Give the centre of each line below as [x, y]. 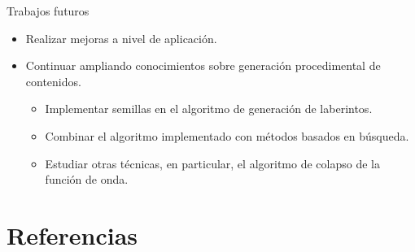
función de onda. [87, 179]
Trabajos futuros [48, 11]
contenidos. [53, 81]
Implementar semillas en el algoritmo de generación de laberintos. [209, 109]
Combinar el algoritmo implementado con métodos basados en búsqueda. [227, 135]
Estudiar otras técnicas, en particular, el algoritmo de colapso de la [212, 163]
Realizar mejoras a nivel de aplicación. [121, 38]
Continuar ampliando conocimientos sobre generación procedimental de [203, 65]
